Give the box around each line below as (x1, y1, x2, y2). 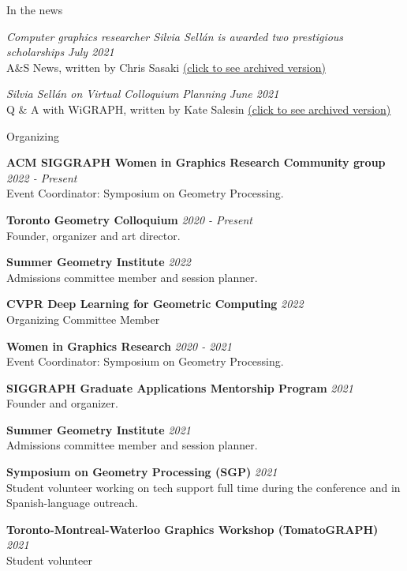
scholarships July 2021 (6, 43, 114, 60)
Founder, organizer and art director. (6, 227, 181, 243)
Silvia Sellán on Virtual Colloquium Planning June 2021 (6, 85, 279, 102)
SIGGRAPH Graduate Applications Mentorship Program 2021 (6, 379, 353, 396)
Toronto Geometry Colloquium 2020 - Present (6, 211, 252, 227)
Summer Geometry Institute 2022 (6, 254, 191, 270)
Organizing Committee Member (6, 310, 160, 327)
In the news (6, 2, 63, 17)
